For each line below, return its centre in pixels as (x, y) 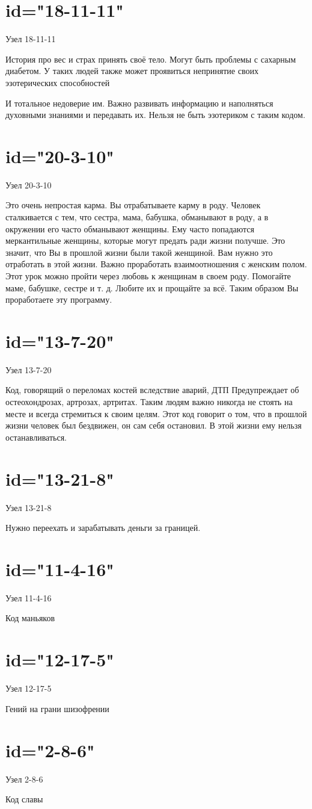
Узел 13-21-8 (29, 507)
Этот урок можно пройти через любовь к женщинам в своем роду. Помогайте (148, 275)
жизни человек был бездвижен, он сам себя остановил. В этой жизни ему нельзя (154, 425)
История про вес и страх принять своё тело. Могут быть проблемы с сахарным (151, 59)
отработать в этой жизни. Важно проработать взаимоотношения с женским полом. (156, 264)
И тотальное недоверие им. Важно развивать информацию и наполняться (139, 103)
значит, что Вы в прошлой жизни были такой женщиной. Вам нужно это (139, 252)
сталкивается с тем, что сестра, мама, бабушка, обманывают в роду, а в (137, 217)
